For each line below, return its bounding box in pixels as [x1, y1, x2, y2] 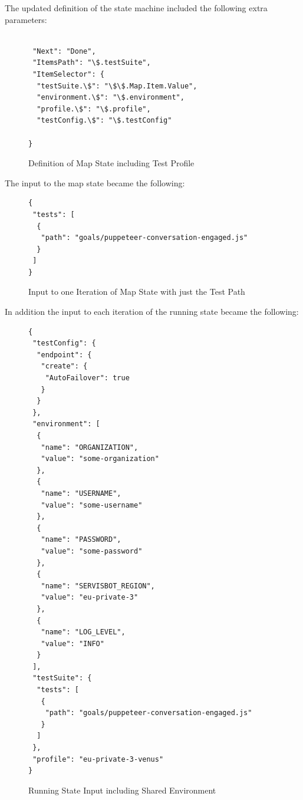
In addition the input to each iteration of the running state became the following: [5, 305, 299, 318]
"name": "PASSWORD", [41, 535, 121, 544]
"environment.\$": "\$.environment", [37, 93, 185, 102]
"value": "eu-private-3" [41, 593, 139, 602]
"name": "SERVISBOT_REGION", [41, 581, 155, 590]
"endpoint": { [37, 350, 92, 359]
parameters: [5, 13, 47, 25]
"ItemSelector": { [32, 70, 104, 78]
